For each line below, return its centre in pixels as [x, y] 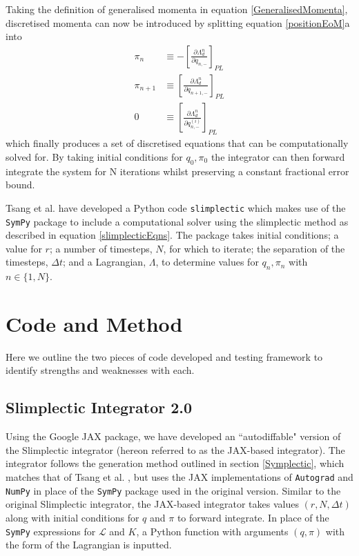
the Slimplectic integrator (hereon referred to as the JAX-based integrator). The [175, 449]
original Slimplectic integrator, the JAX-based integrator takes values [152, 504]
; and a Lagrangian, [104, 262]
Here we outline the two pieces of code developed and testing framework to [164, 356]
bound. [20, 185]
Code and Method [94, 323]
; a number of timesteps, [101, 248]
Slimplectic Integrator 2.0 [99, 407]
